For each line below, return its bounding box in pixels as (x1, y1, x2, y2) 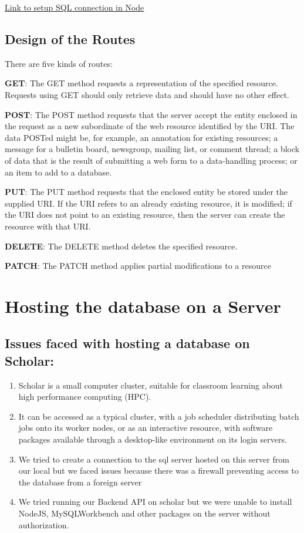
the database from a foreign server (18, 475, 142, 488)
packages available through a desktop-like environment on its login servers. (18, 433, 287, 446)
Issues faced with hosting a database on (5, 334, 250, 352)
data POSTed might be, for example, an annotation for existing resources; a (5, 131, 278, 143)
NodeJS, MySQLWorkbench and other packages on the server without (18, 507, 271, 519)
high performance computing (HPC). (18, 390, 151, 403)
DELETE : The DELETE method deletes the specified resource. (5, 239, 238, 252)
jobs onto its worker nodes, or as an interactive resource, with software (18, 421, 273, 434)
